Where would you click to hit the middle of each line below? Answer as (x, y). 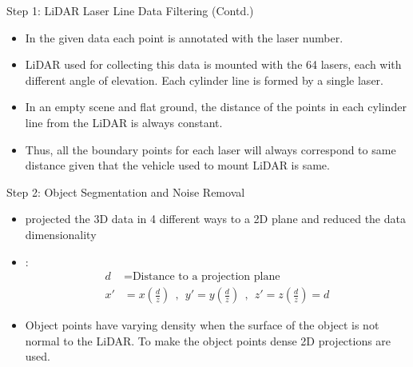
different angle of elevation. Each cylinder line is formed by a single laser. (204, 80)
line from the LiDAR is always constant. (124, 122)
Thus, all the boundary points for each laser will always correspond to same (210, 149)
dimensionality (61, 234)
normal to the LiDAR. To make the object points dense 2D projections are (208, 340)
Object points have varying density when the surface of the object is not (202, 325)
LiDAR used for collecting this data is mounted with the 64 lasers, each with (213, 64)
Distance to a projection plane (206, 277)
